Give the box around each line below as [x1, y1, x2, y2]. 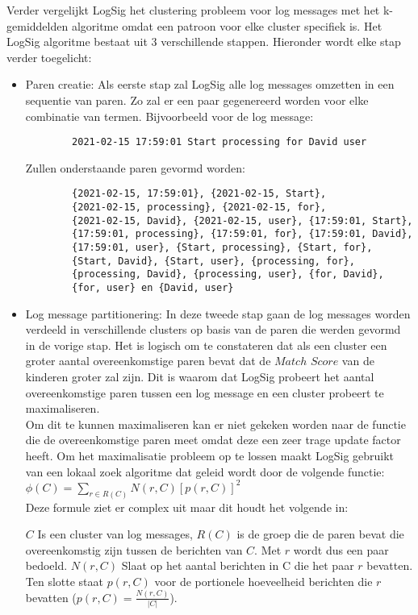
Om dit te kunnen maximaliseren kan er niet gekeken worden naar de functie [25, 415, 406, 432]
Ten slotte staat [25, 572, 103, 589]
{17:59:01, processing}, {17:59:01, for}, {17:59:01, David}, [72, 228, 413, 240]
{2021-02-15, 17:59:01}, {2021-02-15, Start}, [72, 188, 327, 200]
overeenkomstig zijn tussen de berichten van [25, 541, 243, 558]
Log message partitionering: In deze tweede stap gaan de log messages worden [25, 305, 411, 322]
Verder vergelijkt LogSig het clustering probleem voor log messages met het [6, 2, 380, 18]
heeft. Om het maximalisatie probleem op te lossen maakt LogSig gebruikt [25, 447, 395, 463]
